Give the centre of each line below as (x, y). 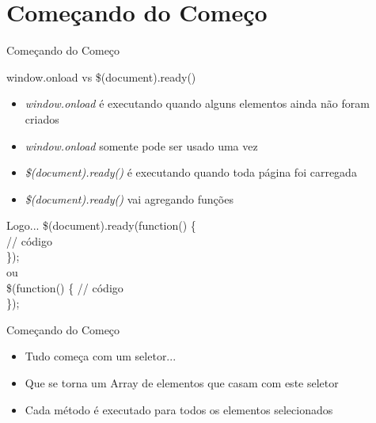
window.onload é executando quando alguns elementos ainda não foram (197, 103)
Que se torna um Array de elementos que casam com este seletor (182, 383)
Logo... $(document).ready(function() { (101, 225)
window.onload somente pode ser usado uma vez (141, 145)
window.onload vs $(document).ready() (101, 76)
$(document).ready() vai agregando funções (129, 198)
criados (42, 118)
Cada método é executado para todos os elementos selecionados (179, 409)
